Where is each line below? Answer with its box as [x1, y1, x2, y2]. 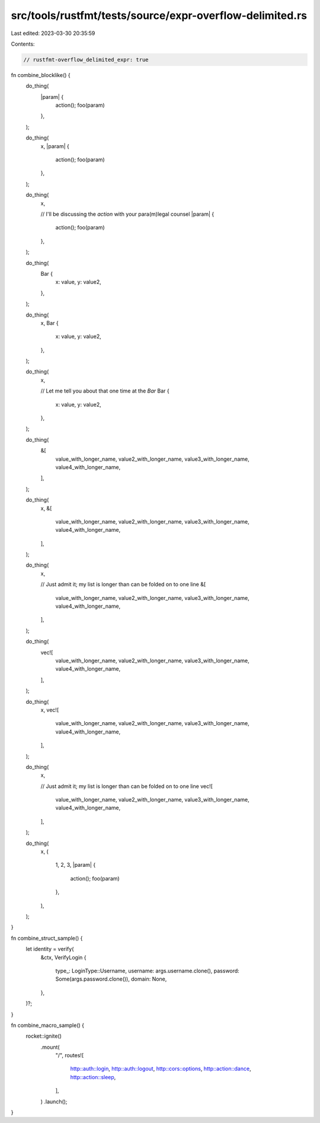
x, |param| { [40, 142, 69, 149]
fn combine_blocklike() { [11, 71, 71, 78]
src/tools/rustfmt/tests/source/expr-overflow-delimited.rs [11, 9, 308, 22]
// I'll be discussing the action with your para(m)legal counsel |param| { [40, 210, 215, 218]
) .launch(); [40, 1098, 68, 1105]
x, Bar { [40, 319, 59, 326]
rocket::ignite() [25, 1032, 62, 1040]
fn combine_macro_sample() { [11, 1022, 84, 1029]
